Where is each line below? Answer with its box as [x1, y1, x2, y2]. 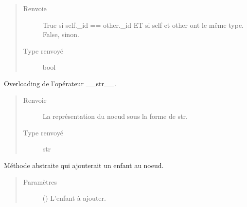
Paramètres [23, 176, 57, 187]
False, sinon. [42, 29, 79, 39]
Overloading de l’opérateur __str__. [4, 78, 116, 88]
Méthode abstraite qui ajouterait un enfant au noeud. [4, 160, 164, 170]
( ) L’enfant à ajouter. [42, 193, 106, 203]
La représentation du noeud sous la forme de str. [42, 111, 188, 121]
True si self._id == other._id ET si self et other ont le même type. [42, 19, 244, 30]
